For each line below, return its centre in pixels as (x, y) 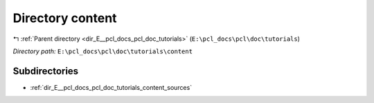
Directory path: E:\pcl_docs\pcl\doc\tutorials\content (103, 51)
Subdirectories (46, 71)
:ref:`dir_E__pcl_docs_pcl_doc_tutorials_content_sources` (111, 87)
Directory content (65, 18)
